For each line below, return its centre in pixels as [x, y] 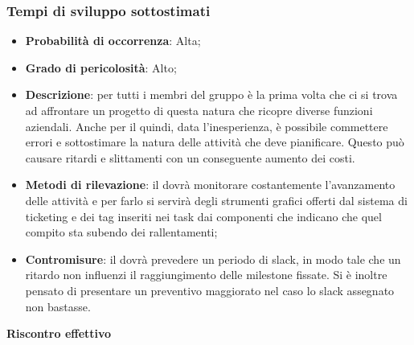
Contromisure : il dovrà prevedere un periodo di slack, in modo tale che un [213, 259]
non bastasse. [58, 306]
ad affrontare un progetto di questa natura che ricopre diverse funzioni [199, 110]
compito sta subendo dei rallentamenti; [121, 232]
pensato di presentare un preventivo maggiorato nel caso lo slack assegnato [210, 290]
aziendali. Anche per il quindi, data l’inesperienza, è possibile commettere [207, 126]
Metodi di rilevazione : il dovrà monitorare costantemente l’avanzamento [210, 185]
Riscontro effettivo [59, 333]
